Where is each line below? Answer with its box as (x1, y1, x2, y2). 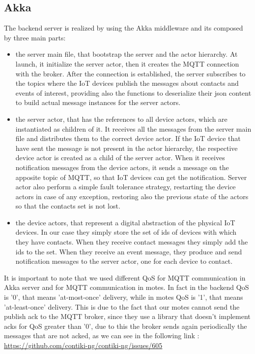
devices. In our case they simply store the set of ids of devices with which (15, 227, 237, 237)
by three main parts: (4, 32, 66, 42)
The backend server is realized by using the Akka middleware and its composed (4, 23, 243, 33)
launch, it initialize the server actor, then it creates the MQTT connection (15, 58, 239, 69)
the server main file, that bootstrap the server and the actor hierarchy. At (15, 49, 238, 59)
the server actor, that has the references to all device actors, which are (15, 113, 227, 124)
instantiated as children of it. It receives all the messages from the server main (15, 123, 252, 134)
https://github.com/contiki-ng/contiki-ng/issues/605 (4, 340, 163, 351)
